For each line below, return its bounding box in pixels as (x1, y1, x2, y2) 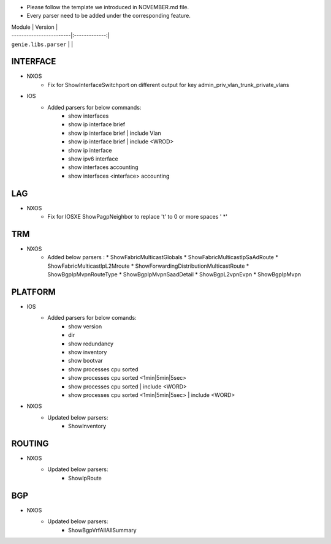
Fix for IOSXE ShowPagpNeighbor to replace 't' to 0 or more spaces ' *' (47, 213, 228, 221)
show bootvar (68, 357, 104, 365)
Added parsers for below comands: (47, 314, 137, 322)
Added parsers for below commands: (47, 104, 142, 111)
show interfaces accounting (68, 164, 139, 171)
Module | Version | (11, 23, 58, 31)
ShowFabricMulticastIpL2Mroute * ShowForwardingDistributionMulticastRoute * (47, 262, 249, 270)
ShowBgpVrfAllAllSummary (68, 526, 137, 534)
